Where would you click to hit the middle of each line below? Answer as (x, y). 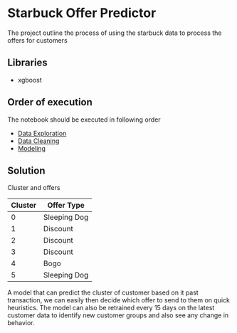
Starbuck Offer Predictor (82, 13)
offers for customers (37, 40)
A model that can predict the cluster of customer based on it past (103, 292)
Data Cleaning (38, 141)
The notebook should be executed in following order (84, 120)
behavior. (21, 323)
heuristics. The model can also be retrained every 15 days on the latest (111, 308)
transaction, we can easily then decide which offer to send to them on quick (118, 300)
